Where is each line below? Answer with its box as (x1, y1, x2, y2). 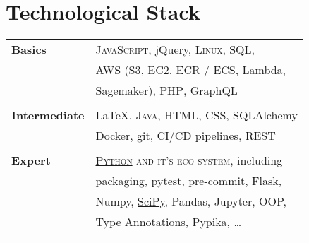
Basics (11, 41, 47, 58)
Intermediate (11, 107, 85, 124)
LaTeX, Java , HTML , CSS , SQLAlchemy (95, 107, 298, 124)
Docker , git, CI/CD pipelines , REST (95, 127, 276, 144)
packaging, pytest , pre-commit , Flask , (95, 172, 282, 189)
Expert (11, 152, 51, 169)
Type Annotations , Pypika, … (95, 213, 242, 230)
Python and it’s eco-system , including (95, 152, 283, 169)
